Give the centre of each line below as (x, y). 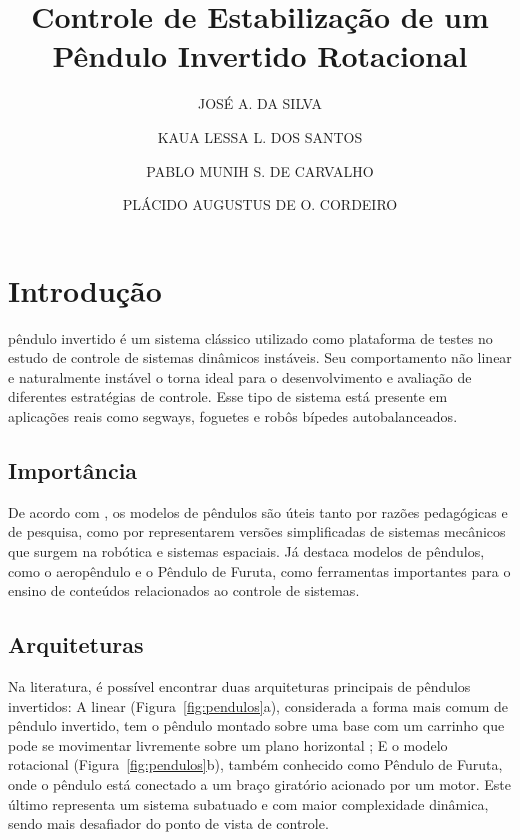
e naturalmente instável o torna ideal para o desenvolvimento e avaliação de (240, 376)
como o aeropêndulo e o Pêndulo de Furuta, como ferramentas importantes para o (259, 570)
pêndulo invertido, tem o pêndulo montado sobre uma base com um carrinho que (256, 725)
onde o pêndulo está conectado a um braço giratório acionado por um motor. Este (259, 783)
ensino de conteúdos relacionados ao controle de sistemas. (184, 590)
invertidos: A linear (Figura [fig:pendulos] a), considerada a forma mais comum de (258, 705)
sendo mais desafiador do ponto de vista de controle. (168, 823)
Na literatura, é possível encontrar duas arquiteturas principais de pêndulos (239, 685)
